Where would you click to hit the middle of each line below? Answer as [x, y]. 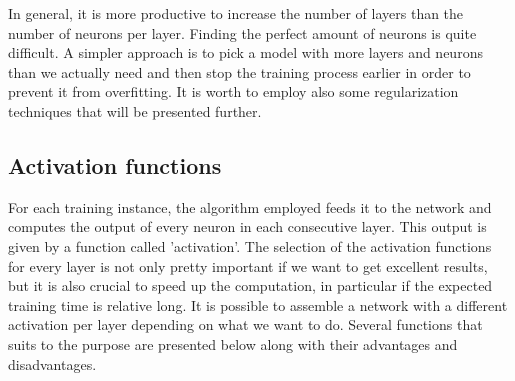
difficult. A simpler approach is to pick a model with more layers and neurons [245, 52]
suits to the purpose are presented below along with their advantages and [233, 343]
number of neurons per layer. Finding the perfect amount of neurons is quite [242, 32]
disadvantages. [52, 363]
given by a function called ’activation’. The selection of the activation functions [250, 245]
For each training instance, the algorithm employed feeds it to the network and [250, 206]
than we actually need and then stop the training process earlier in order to [239, 71]
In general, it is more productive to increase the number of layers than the [236, 13]
